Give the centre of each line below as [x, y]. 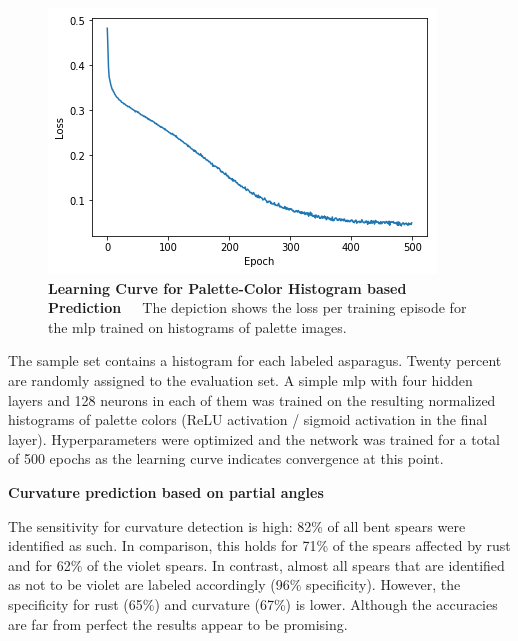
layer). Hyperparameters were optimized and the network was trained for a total [254, 438]
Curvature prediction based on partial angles [166, 491]
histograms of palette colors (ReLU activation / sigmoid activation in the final [248, 419]
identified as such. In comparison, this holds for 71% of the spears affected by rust [259, 545]
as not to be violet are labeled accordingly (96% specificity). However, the [234, 584]
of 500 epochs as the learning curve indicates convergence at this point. [226, 458]
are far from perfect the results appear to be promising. [178, 623]
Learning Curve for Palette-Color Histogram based [227, 287]
